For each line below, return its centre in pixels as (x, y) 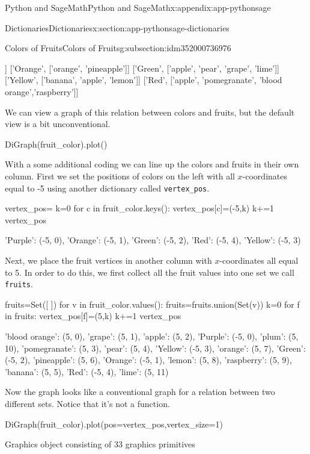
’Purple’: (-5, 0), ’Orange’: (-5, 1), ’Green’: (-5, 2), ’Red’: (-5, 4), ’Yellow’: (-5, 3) (153, 240)
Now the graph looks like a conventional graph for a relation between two (140, 392)
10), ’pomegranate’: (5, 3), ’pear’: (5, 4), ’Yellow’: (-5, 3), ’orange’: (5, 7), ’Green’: (155, 348)
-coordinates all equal (259, 260)
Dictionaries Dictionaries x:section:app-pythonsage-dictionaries (117, 27)
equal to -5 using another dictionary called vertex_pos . (107, 188)
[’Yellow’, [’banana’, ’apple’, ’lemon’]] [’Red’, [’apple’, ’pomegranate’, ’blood (144, 80)
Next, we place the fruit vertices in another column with (108, 260)
